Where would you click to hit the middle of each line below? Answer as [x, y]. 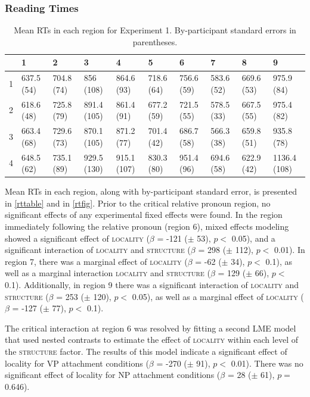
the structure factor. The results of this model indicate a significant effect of [146, 351]
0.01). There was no [267, 363]
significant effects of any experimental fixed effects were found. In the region [144, 215]
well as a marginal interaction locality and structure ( [108, 273]
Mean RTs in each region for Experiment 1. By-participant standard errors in [155, 30]
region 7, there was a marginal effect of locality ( [96, 261]
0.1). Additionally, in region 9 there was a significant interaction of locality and [152, 285]
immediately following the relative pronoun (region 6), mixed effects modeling [147, 226]
